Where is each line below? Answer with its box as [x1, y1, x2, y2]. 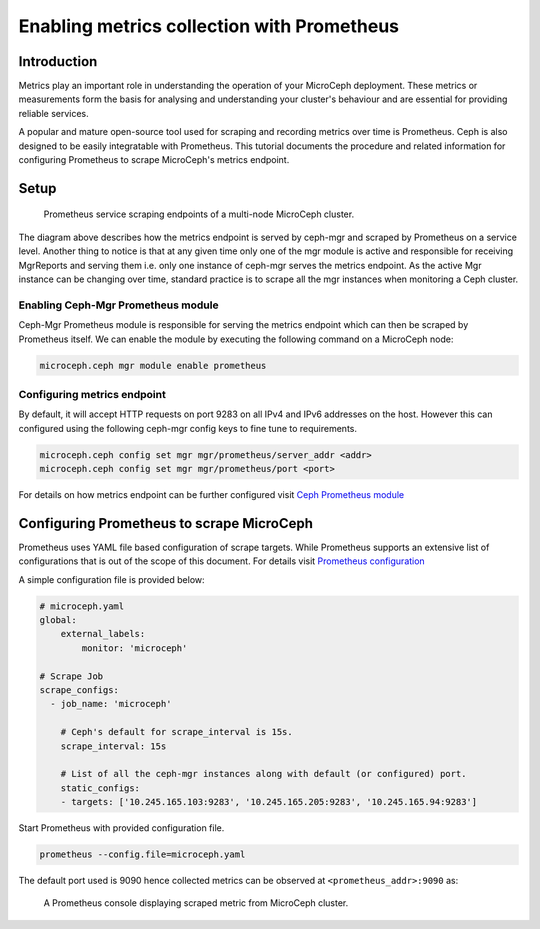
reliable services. [18, 107, 89, 119]
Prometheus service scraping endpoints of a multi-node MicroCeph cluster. [43, 208, 355, 220]
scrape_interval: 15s [60, 740, 167, 752]
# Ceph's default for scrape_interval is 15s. [60, 726, 294, 738]
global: [39, 615, 77, 626]
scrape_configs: [39, 685, 120, 695]
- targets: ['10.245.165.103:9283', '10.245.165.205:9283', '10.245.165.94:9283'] [60, 796, 478, 808]
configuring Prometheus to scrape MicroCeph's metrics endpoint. [18, 154, 290, 166]
